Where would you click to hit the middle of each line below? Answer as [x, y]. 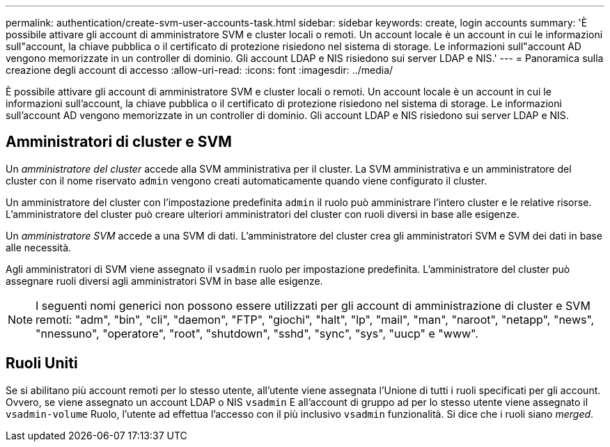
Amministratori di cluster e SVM [119, 142]
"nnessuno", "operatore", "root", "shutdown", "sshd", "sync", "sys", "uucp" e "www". [257, 333]
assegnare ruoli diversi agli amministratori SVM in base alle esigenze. [164, 281]
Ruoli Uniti [42, 363]
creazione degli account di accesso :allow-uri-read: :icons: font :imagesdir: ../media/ [200, 70]
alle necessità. [39, 247]
